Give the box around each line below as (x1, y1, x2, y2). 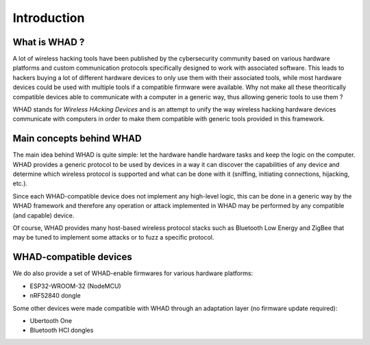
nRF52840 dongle (29, 292, 82, 300)
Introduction (12, 10, 85, 25)
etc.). (12, 179, 27, 188)
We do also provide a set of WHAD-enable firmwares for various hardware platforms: (12, 269, 254, 277)
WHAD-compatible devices (12, 251, 133, 263)
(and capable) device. (12, 211, 75, 219)
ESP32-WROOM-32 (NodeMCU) (29, 281, 121, 290)
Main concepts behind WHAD (12, 133, 142, 144)
